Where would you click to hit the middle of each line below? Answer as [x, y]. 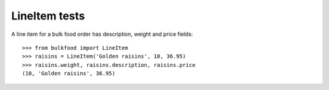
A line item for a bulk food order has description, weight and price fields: [102, 34]
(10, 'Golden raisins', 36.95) [69, 74]
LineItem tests [48, 16]
